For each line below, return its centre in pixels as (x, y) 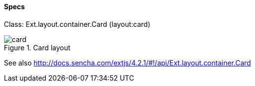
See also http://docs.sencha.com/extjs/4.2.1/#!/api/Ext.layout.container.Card (127, 63)
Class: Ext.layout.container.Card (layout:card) (77, 24)
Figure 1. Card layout (37, 47)
